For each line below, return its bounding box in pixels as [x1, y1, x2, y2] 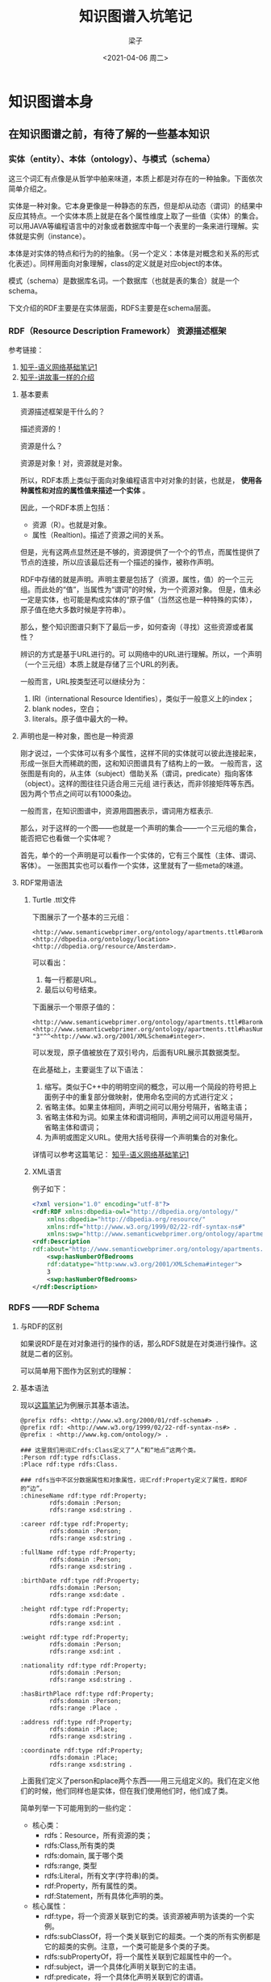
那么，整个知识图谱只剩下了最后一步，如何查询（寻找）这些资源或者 [19, 622, 247, 632]
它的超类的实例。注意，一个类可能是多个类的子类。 [44, 1942, 215, 1951]
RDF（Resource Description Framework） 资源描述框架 [8, 325, 227, 336]
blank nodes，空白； [31, 704, 102, 713]
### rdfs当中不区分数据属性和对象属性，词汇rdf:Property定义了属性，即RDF [19, 1476, 248, 1484]
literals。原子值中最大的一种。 [31, 713, 132, 724]
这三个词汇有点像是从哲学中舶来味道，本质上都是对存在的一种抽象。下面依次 [8, 173, 263, 183]
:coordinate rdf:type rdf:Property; [19, 1746, 144, 1755]
